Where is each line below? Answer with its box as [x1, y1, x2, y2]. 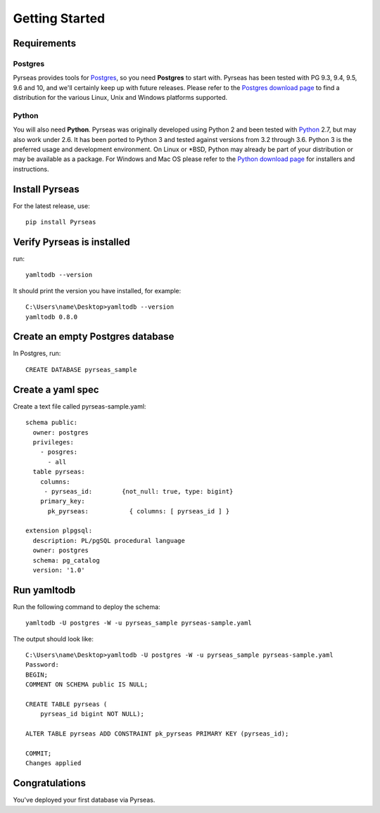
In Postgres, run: [13, 349, 61, 358]
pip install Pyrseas [25, 218, 96, 226]
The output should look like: [13, 634, 94, 643]
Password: [25, 661, 59, 669]
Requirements [13, 37, 77, 49]
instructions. [13, 165, 49, 173]
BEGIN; [25, 670, 49, 679]
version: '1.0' [32, 566, 85, 575]
